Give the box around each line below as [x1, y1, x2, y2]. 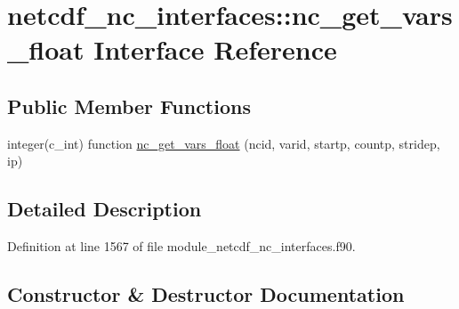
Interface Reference [93, 31, 337, 68]
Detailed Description [7, 195, 202, 223]
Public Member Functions [7, 92, 251, 119]
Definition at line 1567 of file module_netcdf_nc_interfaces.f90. [7, 237, 356, 256]
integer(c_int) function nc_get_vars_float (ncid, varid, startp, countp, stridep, [7, 134, 440, 152]
